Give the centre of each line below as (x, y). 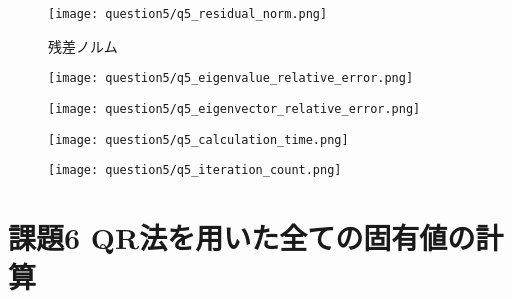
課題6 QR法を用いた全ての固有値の (242, 237)
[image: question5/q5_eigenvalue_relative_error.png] (231, 78)
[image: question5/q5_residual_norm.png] (188, 14)
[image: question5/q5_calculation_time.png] (198, 139)
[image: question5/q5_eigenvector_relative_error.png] (234, 108)
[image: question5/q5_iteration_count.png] (195, 170)
